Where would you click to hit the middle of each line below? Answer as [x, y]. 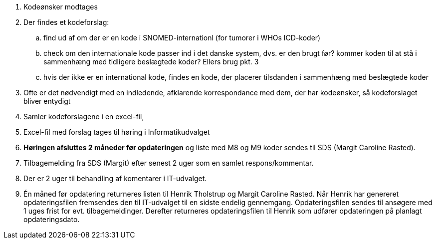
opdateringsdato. [52, 219]
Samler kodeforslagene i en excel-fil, [84, 117]
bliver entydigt [47, 101]
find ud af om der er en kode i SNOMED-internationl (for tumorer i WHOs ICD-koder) [182, 38]
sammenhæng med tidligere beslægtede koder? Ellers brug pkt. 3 [151, 62]
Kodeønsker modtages [61, 7]
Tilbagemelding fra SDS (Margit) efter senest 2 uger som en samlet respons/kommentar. [169, 163]
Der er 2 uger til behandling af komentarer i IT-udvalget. [115, 178]
